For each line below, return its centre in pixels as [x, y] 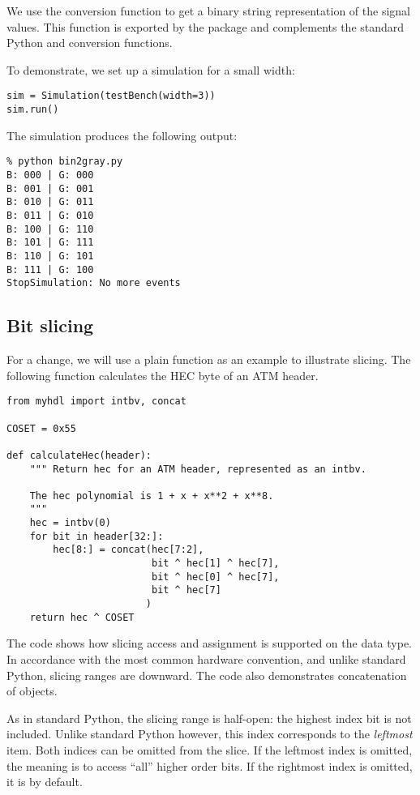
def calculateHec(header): [79, 455]
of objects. [32, 691]
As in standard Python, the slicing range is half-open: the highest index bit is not [209, 718]
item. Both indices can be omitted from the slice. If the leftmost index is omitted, [210, 749]
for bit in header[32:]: [96, 536]
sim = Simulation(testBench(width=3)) [111, 96]
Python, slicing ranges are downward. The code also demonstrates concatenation [207, 675]
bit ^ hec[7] [186, 590]
